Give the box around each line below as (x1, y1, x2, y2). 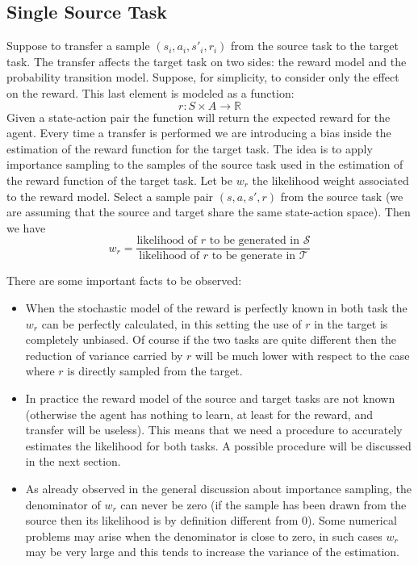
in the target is (314, 315, 388, 332)
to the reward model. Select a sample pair (6, 187, 214, 204)
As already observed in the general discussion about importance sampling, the (25, 479, 412, 496)
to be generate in (211, 250, 296, 262)
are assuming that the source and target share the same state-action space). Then (6, 203, 411, 220)
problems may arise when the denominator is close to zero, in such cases (25, 527, 382, 544)
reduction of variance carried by (25, 346, 183, 363)
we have (6, 219, 46, 236)
